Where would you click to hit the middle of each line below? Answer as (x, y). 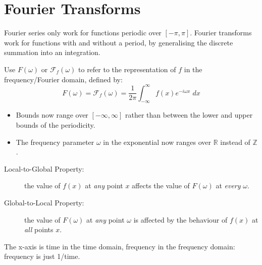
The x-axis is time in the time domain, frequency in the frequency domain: (120, 246)
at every (228, 185)
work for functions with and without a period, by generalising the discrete (119, 42)
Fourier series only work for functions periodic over (83, 33)
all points (39, 229)
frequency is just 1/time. (42, 256)
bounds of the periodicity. (56, 124)
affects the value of (161, 185)
